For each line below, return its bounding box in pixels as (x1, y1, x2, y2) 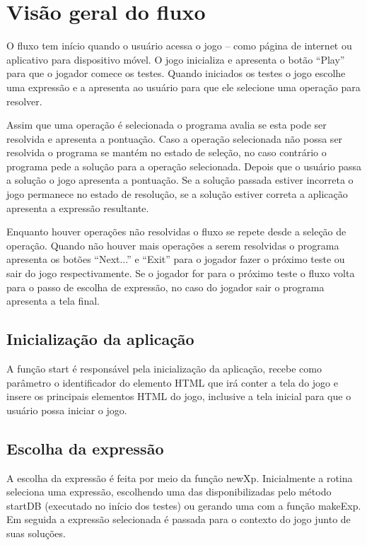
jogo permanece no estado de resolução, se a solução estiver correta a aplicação (6, 187, 348, 201)
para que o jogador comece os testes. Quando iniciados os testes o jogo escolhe (6, 66, 346, 81)
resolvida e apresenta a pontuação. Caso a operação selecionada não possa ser (6, 131, 343, 146)
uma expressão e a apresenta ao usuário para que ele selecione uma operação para (6, 79, 361, 94)
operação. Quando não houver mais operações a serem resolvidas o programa (6, 238, 339, 252)
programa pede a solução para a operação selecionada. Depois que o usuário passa (6, 158, 362, 173)
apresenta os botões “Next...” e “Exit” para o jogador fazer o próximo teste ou (6, 252, 345, 266)
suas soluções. (6, 525, 66, 540)
